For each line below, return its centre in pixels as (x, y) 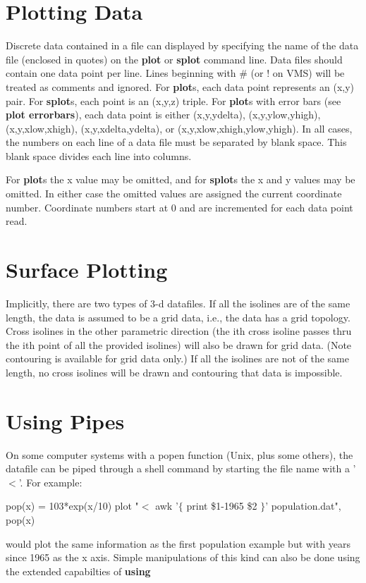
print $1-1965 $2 (222, 506)
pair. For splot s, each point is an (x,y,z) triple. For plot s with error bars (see (173, 100)
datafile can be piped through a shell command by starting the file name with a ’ (181, 468)
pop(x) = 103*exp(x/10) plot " (72, 506)
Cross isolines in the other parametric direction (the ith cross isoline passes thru (179, 331)
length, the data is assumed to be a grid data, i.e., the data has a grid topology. (178, 317)
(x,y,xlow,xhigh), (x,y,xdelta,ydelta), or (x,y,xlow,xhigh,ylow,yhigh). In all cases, (179, 128)
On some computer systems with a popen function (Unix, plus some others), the (179, 454)
